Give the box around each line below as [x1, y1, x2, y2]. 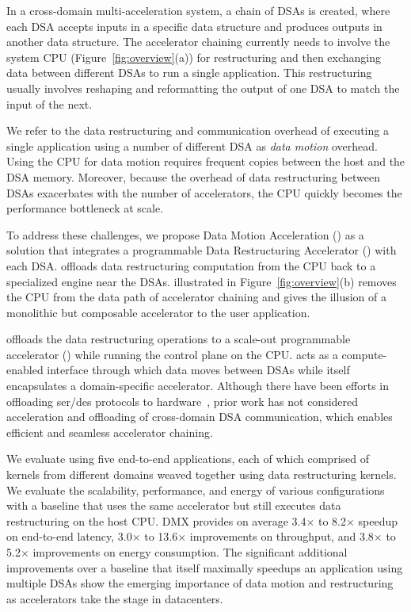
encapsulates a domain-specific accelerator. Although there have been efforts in [6, 377, 390, 394]
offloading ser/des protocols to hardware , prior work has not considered [6, 392, 359, 409]
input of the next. [6, 95, 93, 112]
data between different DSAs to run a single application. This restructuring [6, 64, 372, 81]
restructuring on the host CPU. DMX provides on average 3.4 [6, 512, 306, 529]
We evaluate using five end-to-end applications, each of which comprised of [6, 450, 369, 467]
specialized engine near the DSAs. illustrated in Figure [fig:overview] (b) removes [6, 273, 397, 289]
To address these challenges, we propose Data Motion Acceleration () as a [6, 226, 364, 243]
